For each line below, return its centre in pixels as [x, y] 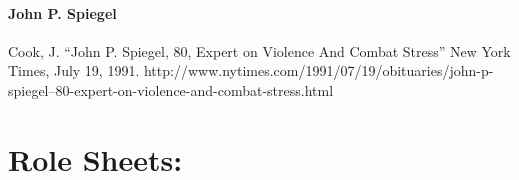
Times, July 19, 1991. [74, 70]
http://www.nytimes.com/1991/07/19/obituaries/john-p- [318, 70]
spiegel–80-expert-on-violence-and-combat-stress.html [171, 89]
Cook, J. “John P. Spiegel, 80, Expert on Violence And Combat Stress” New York [259, 50]
